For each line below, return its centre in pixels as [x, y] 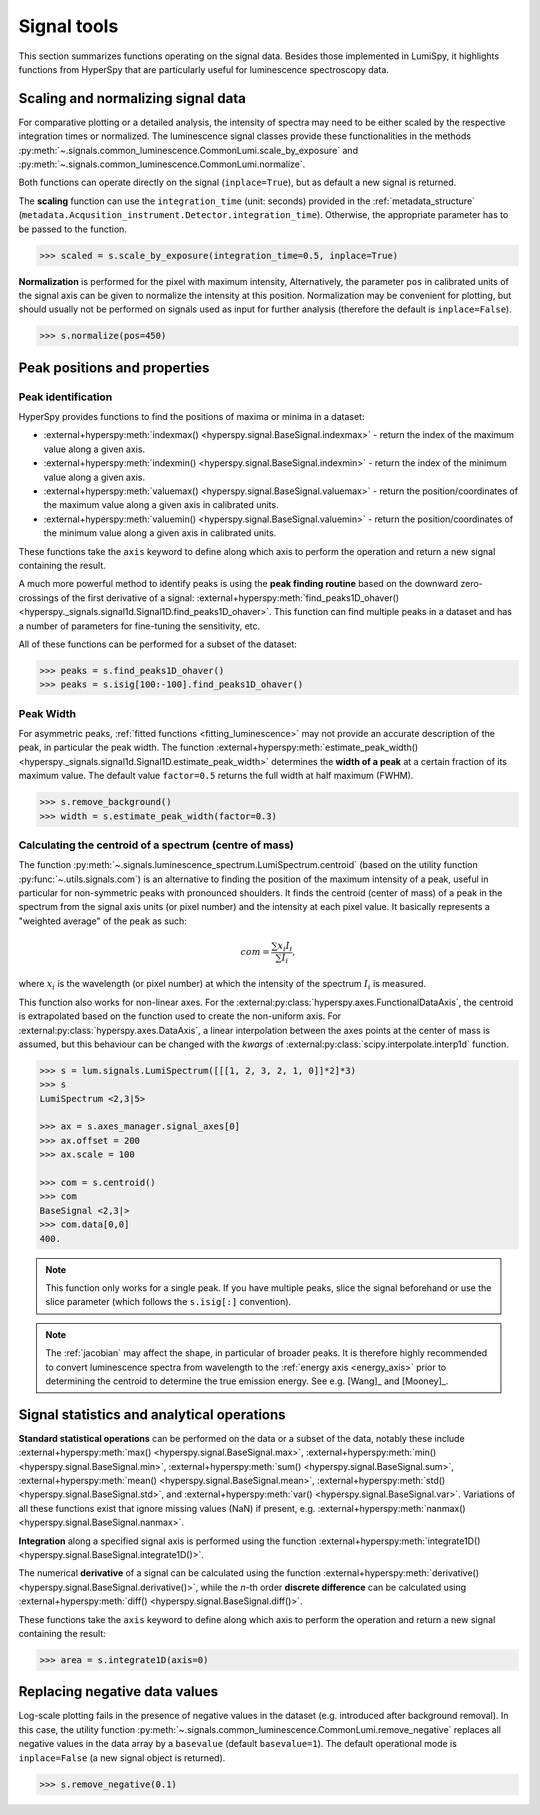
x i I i [285, 947]
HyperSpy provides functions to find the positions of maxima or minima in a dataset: [191, 417]
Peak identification [65, 397]
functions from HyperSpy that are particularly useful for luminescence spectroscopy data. [204, 69]
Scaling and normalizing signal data [132, 98]
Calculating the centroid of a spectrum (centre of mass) [156, 845]
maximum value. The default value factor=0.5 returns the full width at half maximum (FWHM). [216, 776]
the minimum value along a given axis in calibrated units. [160, 533]
